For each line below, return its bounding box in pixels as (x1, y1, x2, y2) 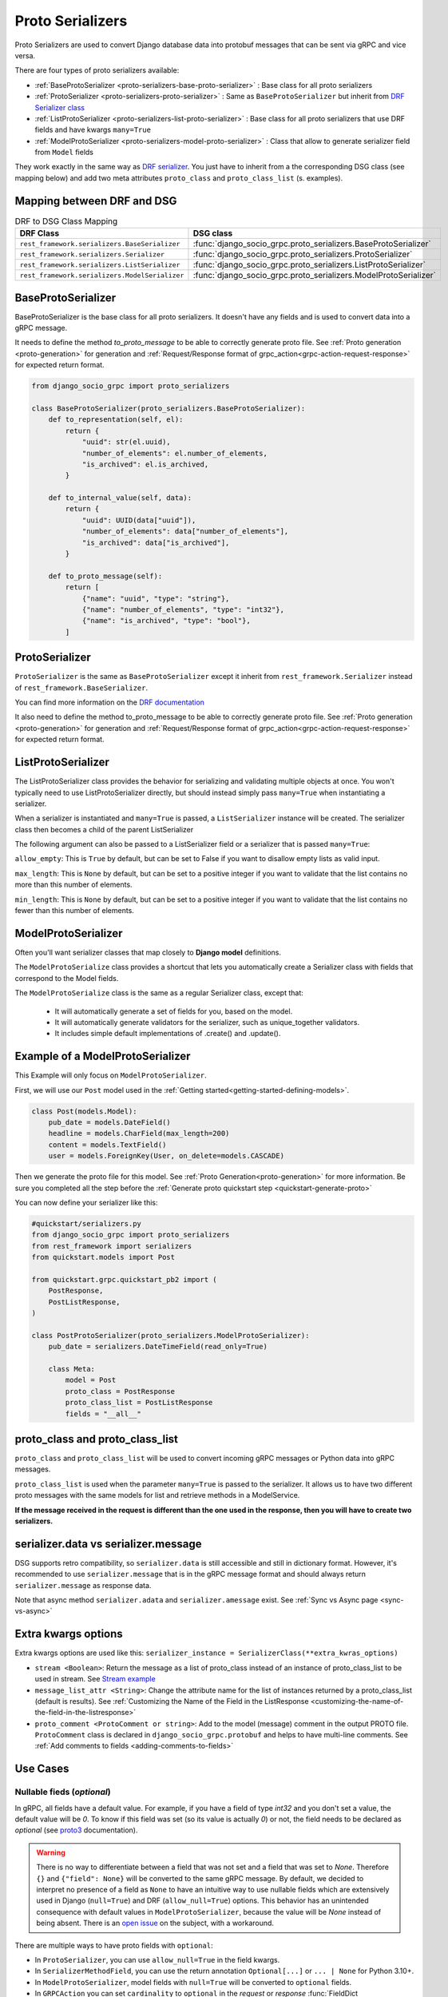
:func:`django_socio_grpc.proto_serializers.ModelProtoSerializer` (192, 270, 437, 281)
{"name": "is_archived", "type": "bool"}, (81, 616, 251, 625)
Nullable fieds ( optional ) (14, 1786, 111, 1797)
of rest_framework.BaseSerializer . (14, 683, 148, 693)
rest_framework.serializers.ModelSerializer (19, 271, 184, 280)
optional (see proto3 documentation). (14, 1825, 139, 1835)
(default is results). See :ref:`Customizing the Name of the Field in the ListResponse (34, 1696, 309, 1705)
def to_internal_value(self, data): (48, 494, 192, 502)
